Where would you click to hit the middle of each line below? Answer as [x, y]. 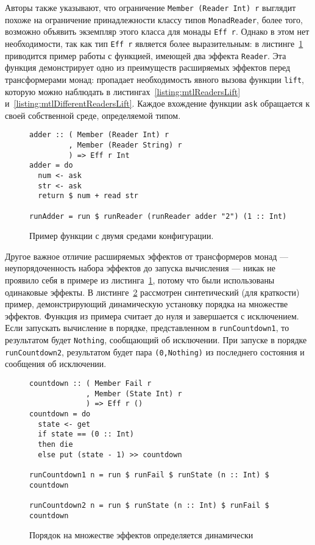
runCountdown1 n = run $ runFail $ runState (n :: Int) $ [149, 475]
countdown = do [60, 414]
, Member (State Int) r [134, 394]
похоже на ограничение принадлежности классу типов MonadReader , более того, [154, 19]
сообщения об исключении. [56, 364]
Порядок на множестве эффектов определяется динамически [141, 535]
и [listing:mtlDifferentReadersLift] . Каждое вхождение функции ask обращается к [157, 103]
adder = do [51, 166]
